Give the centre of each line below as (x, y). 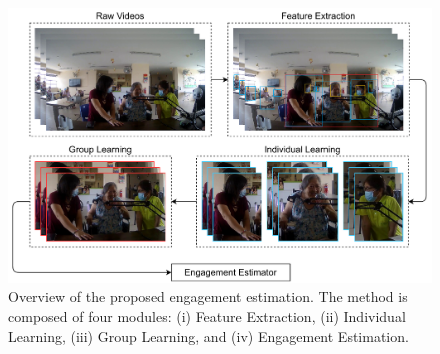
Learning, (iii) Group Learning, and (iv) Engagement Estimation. (208, 335)
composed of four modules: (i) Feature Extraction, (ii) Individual (207, 315)
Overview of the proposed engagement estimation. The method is (208, 296)
